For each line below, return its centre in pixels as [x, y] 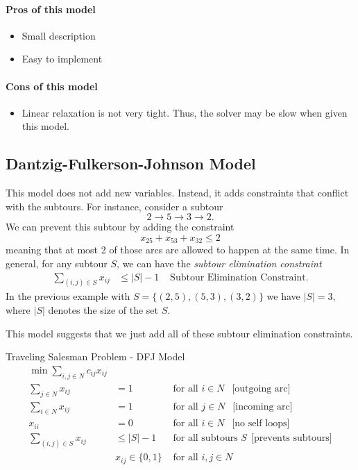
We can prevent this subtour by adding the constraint [120, 227]
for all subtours [205, 438]
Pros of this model [51, 9]
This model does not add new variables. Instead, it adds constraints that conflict [177, 193]
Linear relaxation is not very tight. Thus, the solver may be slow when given [185, 112]
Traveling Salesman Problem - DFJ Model [95, 356]
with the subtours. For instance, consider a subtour [114, 206]
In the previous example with [68, 296]
